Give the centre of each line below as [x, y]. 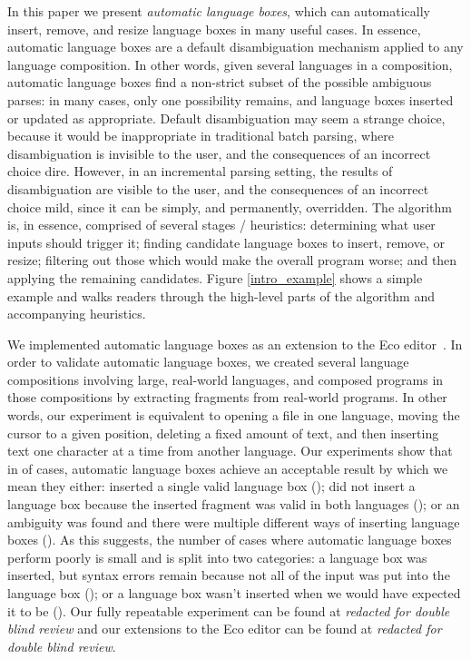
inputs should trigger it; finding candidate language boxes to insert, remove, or [226, 242]
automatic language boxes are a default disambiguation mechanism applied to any [235, 47]
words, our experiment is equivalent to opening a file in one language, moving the [234, 415]
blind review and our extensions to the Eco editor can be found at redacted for [225, 629]
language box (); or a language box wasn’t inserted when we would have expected [234, 593]
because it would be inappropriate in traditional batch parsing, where [201, 136]
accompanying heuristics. [77, 314]
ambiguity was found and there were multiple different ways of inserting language [234, 521]
